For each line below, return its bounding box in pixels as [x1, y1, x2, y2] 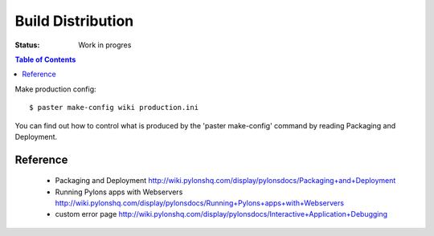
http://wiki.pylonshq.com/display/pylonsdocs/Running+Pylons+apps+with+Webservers [55, 198, 345, 208]
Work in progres [78, 40, 132, 50]
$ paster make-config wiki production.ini [29, 103, 199, 112]
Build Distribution [14, 12, 134, 30]
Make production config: [14, 84, 96, 94]
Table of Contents [14, 55, 76, 64]
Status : [14, 40, 40, 50]
